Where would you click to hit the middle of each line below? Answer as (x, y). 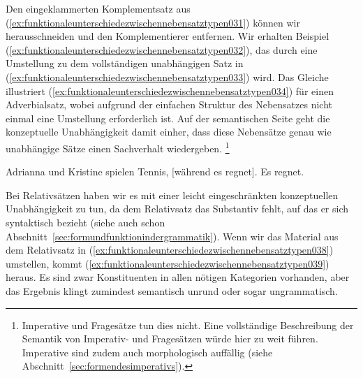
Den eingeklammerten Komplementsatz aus (98, 8)
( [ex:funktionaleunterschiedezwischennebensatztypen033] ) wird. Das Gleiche (167, 77)
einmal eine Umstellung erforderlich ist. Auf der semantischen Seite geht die (168, 118)
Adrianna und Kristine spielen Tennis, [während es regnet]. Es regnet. (155, 172)
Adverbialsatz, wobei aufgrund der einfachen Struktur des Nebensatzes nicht (169, 104)
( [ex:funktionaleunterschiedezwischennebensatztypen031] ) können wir (153, 22)
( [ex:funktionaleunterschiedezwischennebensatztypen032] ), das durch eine (162, 49)
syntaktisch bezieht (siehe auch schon (86, 222)
